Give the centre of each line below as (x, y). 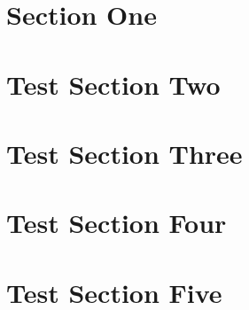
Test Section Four (117, 223)
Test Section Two (113, 84)
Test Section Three (124, 153)
